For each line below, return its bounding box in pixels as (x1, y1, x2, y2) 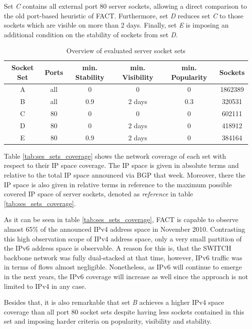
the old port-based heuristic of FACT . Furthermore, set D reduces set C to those (4, 10, 244, 20)
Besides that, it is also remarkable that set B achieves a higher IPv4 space (4, 297, 224, 307)
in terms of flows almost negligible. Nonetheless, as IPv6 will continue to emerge (4, 262, 242, 272)
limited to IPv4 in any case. (4, 281, 86, 291)
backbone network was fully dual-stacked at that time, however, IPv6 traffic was (4, 252, 242, 262)
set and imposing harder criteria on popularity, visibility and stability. (4, 316, 212, 326)
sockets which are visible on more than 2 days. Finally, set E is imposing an (4, 20, 229, 30)
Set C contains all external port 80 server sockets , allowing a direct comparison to (4, 1, 247, 11)
